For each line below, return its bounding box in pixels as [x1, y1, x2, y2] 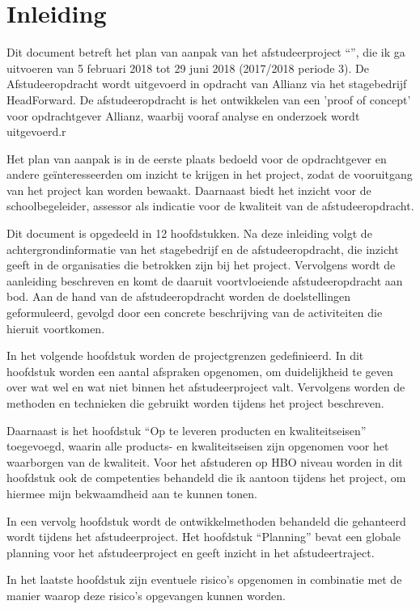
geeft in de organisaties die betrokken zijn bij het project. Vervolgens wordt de [6, 256, 396, 273]
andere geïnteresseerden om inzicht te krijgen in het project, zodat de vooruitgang [6, 166, 413, 183]
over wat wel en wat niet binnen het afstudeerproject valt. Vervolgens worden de [6, 379, 405, 395]
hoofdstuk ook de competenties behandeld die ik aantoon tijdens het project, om [6, 469, 406, 486]
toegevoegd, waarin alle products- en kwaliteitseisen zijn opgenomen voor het [6, 438, 389, 455]
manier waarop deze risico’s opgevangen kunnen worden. [6, 586, 286, 603]
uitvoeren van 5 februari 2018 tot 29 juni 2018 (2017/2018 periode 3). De [6, 59, 369, 76]
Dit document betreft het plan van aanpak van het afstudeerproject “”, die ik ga [6, 44, 405, 61]
